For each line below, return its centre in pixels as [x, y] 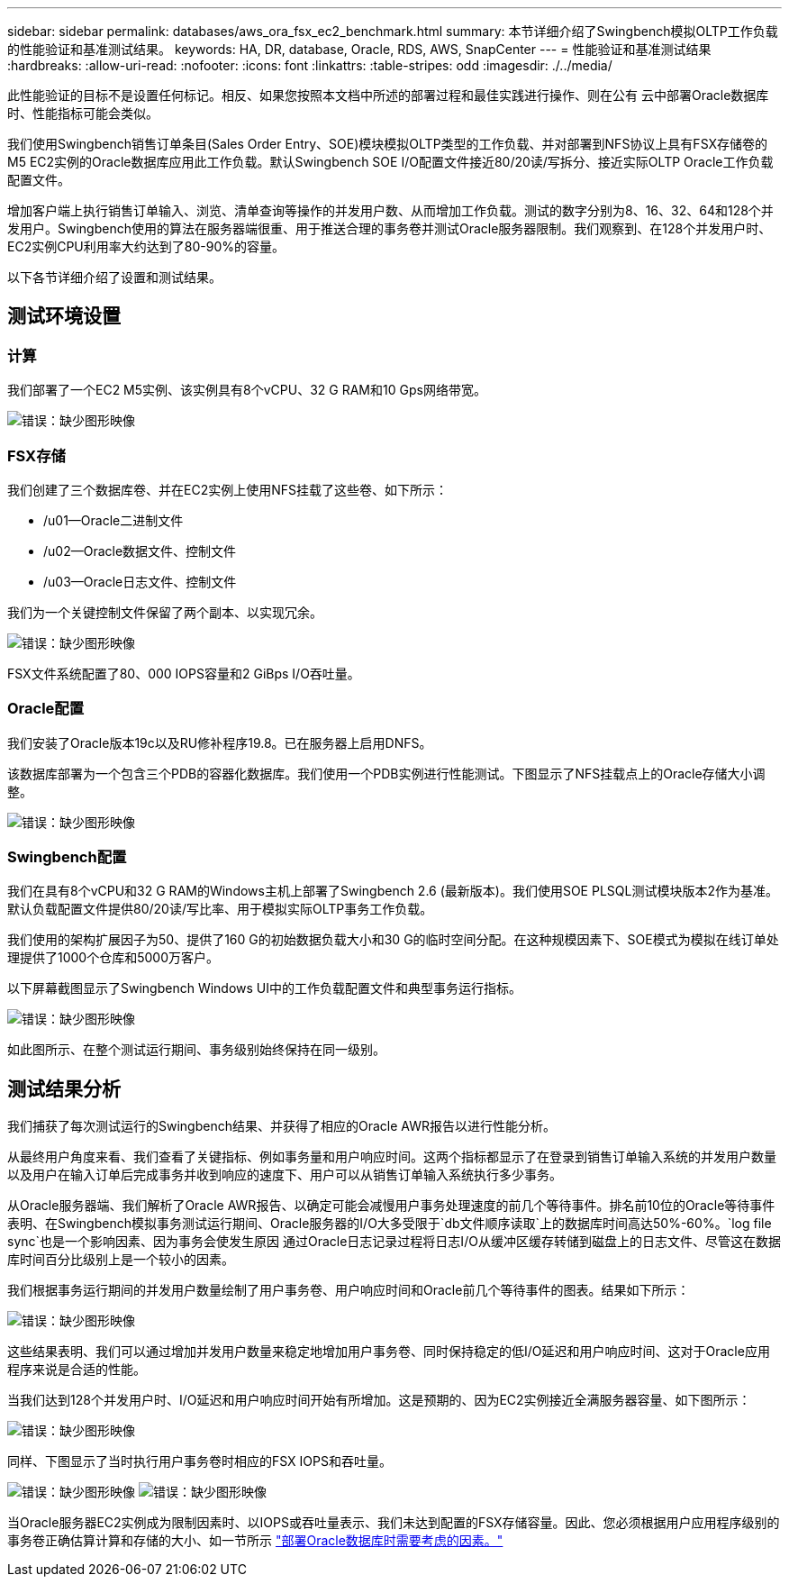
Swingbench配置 [67, 857]
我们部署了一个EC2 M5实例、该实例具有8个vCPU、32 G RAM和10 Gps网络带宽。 [247, 390]
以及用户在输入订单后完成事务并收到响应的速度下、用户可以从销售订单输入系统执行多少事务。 [285, 1175]
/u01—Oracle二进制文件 [113, 520]
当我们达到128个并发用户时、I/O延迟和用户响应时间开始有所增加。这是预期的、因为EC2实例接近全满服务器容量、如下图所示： [379, 1400]
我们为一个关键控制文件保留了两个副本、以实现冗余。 [165, 612]
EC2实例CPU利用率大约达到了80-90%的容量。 [146, 246]
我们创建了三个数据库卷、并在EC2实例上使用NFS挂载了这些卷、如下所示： [227, 489]
